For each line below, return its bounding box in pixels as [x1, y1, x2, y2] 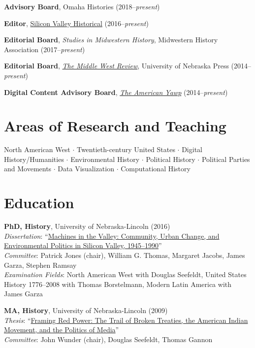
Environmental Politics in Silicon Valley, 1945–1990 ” [4, 240, 162, 251]
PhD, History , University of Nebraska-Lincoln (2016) [4, 221, 170, 231]
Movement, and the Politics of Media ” [4, 324, 119, 335]
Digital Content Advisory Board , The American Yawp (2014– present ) [4, 87, 228, 97]
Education [4, 192, 74, 213]
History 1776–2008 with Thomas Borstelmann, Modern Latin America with [4, 279, 231, 289]
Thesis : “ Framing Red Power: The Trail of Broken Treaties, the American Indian [4, 315, 248, 325]
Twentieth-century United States [76, 144, 175, 155]
